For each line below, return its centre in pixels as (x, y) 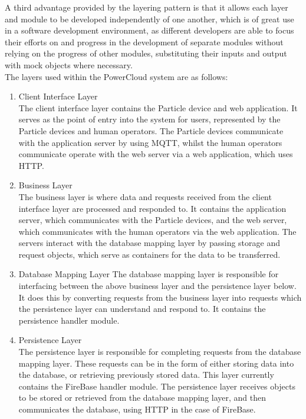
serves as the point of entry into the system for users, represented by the (149, 119)
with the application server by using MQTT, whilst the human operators (150, 142)
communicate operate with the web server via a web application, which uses (156, 154)
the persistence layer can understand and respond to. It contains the (142, 309)
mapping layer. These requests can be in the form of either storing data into (156, 363)
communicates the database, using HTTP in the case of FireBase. (137, 409)
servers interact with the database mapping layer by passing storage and (149, 243)
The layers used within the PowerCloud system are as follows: (116, 76)
